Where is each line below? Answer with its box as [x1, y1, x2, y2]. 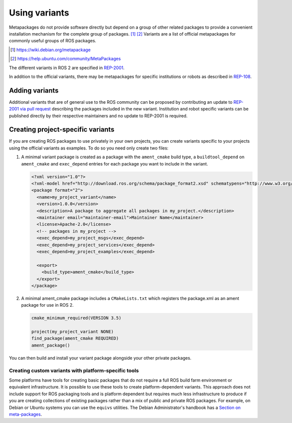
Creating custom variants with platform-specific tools [9, 367, 139, 374]
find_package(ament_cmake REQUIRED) [31, 336, 119, 341]
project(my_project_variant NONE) [31, 329, 114, 334]
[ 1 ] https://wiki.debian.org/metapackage [10, 47, 91, 53]
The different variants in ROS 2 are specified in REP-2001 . [9, 65, 125, 71]
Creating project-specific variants [9, 126, 114, 134]
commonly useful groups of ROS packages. [9, 38, 97, 44]
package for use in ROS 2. [21, 302, 74, 308]
